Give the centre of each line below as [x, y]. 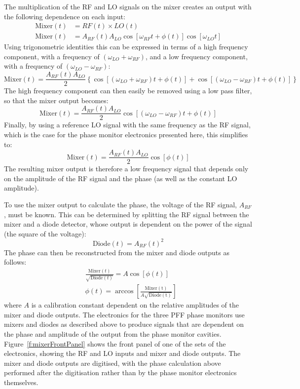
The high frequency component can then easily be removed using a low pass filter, [128, 91]
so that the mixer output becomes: [56, 100]
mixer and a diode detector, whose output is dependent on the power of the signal [128, 224]
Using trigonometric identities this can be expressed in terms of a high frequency [126, 47]
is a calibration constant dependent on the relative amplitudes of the [135, 305]
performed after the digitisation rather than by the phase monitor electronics [120, 372]
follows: [15, 262]
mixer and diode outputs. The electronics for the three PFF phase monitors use [124, 314]
